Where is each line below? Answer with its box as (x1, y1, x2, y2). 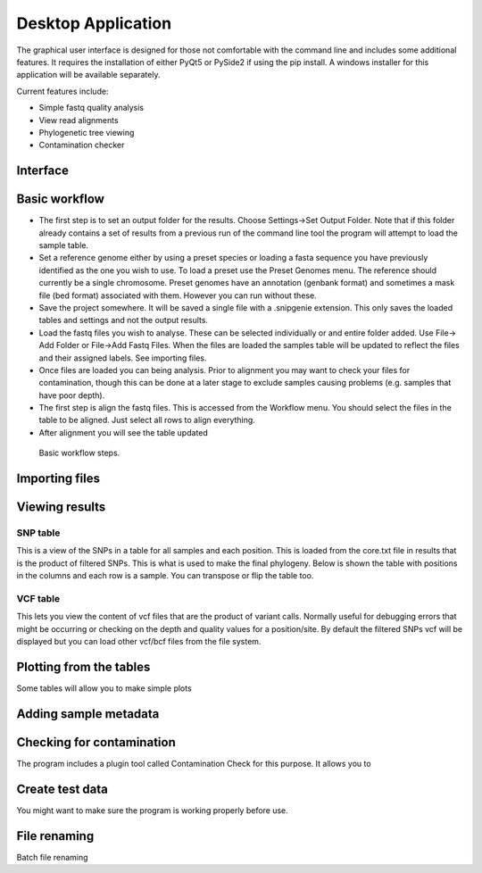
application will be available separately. (16, 70, 161, 80)
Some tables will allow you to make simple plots (16, 683, 192, 694)
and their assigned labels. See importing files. (38, 353, 207, 363)
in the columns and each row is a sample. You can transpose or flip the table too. (16, 570, 314, 581)
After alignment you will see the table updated (38, 427, 209, 437)
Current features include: (16, 86, 109, 96)
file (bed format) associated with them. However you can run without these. (38, 290, 317, 301)
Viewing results (16, 500, 106, 515)
